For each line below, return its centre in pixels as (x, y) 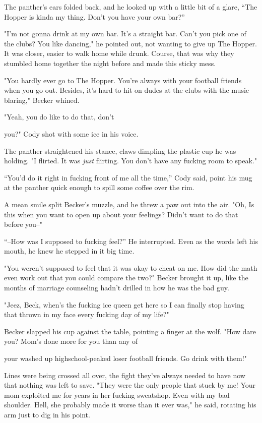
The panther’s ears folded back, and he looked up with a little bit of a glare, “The (131, 7)
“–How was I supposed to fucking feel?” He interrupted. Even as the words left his (131, 241)
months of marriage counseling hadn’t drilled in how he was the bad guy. (117, 288)
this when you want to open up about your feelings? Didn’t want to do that (121, 214)
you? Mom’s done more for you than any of (71, 341)
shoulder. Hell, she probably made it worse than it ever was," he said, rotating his (130, 405)
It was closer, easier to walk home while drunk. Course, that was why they (119, 53)
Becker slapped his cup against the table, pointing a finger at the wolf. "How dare (130, 331)
